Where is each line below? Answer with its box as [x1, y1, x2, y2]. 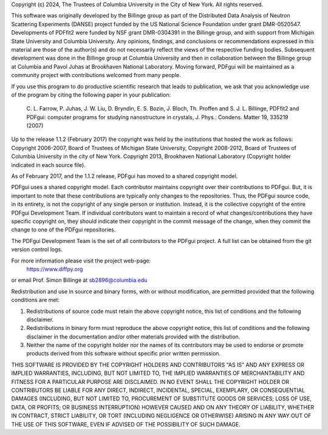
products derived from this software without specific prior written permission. [26, 350, 221, 357]
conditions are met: [11, 296, 60, 304]
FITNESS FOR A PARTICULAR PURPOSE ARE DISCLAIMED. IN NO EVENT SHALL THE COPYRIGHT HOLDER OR [11, 378, 290, 385]
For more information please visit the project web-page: [11, 257, 151, 264]
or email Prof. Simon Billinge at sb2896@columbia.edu [11, 276, 148, 284]
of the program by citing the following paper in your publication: [11, 91, 171, 98]
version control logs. [11, 246, 63, 253]
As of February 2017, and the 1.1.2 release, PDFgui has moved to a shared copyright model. [11, 173, 238, 180]
